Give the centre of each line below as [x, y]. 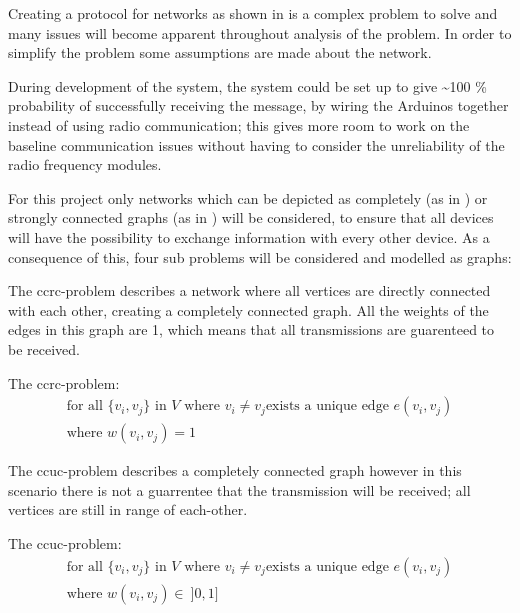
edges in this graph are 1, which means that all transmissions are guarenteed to [251, 329]
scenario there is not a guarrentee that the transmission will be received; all [239, 489]
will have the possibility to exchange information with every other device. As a [249, 236]
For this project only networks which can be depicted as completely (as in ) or [248, 197]
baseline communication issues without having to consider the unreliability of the [256, 144]
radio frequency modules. [85, 164]
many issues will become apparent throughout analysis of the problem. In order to [260, 32]
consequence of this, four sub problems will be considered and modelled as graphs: [260, 256]
